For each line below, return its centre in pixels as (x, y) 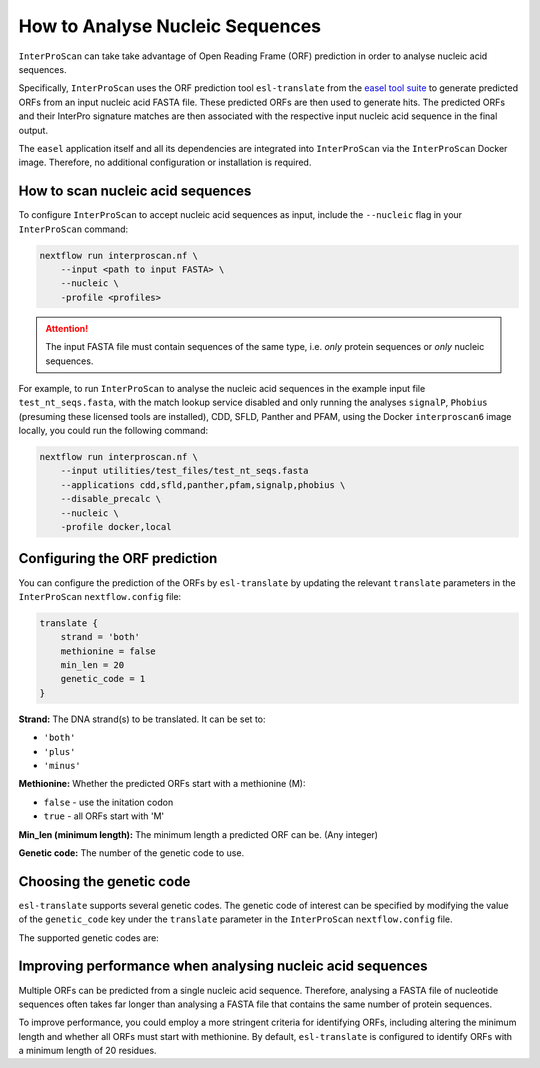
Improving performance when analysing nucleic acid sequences (223, 966)
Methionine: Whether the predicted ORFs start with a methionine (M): (162, 784)
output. (33, 130)
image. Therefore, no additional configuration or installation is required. (165, 162)
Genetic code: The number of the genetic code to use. (131, 852)
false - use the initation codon (108, 802)
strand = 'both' (100, 637)
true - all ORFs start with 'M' (104, 816)
